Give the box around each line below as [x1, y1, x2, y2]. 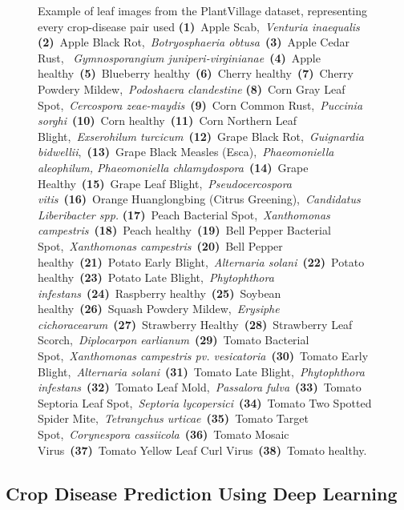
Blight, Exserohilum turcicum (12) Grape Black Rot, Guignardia [38, 127, 364, 144]
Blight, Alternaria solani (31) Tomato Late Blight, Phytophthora [38, 363, 365, 379]
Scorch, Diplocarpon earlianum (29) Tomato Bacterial [38, 331, 309, 348]
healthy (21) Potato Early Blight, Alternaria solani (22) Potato [38, 253, 365, 270]
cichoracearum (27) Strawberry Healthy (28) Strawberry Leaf [38, 315, 353, 332]
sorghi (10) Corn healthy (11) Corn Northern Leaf [38, 112, 297, 129]
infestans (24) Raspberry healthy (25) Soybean [38, 284, 281, 301]
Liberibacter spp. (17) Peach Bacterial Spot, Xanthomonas [38, 206, 330, 223]
